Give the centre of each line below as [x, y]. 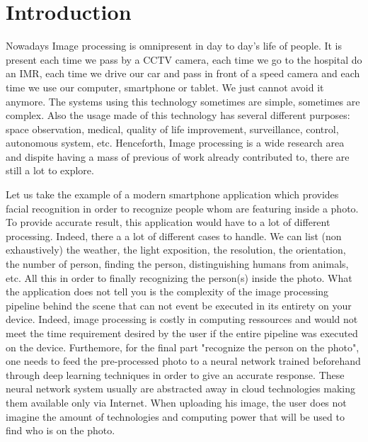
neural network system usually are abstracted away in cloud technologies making [181, 389]
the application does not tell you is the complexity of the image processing [167, 291]
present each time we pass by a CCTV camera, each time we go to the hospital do [184, 59]
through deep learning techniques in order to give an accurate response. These [175, 374]
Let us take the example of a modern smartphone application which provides [172, 194]
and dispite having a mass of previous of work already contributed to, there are [178, 156]
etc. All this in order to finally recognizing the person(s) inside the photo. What [179, 277]
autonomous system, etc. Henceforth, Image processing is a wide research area [175, 143]
